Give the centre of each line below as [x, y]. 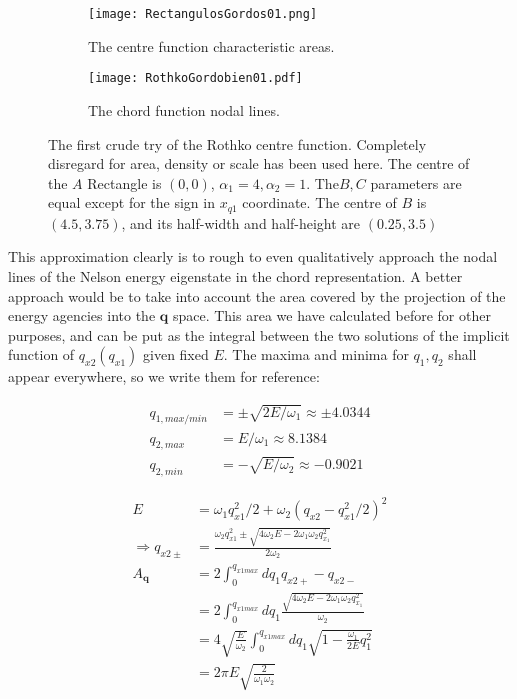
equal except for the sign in [131, 202]
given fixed [176, 354]
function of [41, 354]
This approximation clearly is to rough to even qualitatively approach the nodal [253, 256]
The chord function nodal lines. [184, 109]
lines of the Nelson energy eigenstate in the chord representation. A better [235, 275]
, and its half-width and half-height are [241, 222]
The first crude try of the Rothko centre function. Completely [237, 143]
